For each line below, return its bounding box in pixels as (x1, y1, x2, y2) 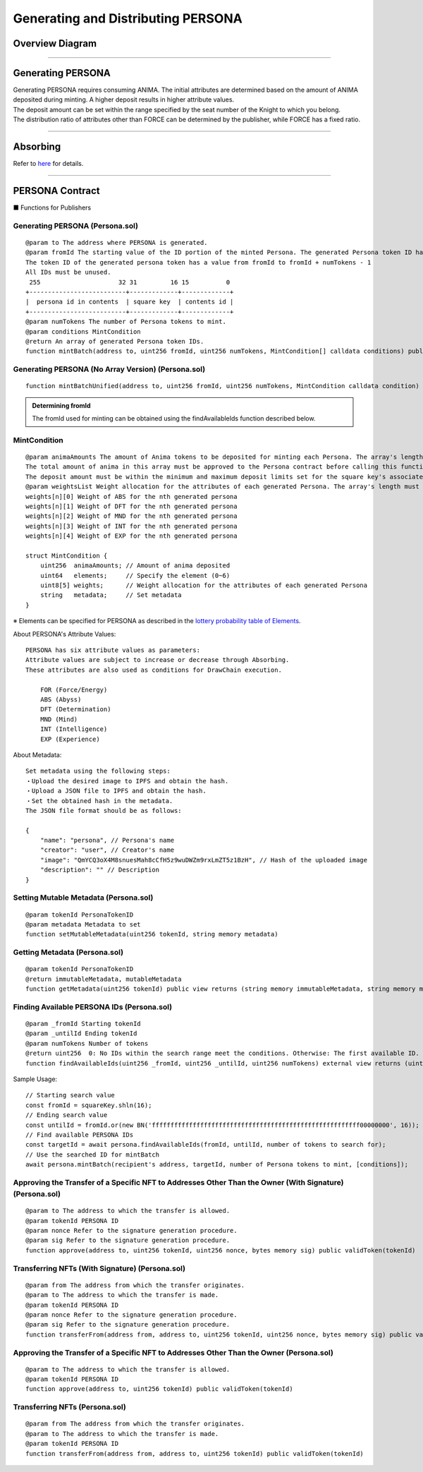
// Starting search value (25, 1091, 116, 1099)
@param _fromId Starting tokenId (25, 1020, 141, 1028)
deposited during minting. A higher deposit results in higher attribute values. (13, 95, 235, 104)
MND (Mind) (39, 715, 78, 723)
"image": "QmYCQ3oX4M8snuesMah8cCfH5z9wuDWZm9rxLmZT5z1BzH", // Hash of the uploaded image (39, 856, 368, 864)
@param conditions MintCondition (25, 327, 141, 335)
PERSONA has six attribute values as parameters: (25, 646, 201, 654)
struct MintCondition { (25, 551, 108, 560)
